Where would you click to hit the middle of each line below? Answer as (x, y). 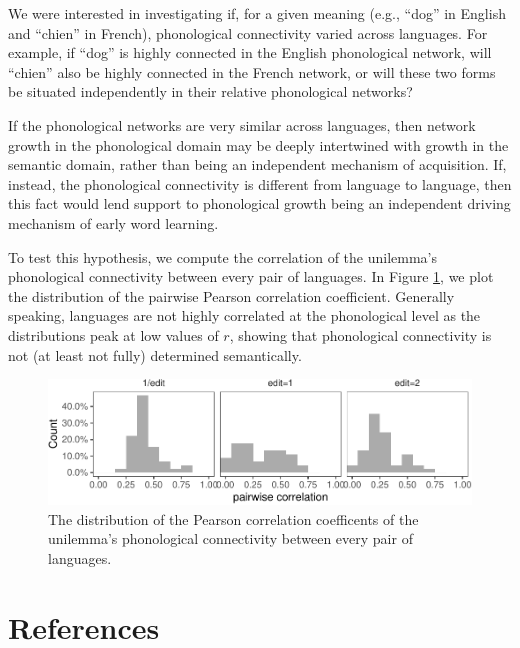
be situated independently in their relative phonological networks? (210, 91)
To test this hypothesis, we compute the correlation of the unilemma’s (222, 256)
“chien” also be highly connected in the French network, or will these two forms (252, 71)
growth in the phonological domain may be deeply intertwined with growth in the (258, 144)
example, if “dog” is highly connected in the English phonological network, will (250, 52)
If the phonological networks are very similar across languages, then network (242, 124)
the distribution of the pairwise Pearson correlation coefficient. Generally (231, 295)
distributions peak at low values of (113, 334)
